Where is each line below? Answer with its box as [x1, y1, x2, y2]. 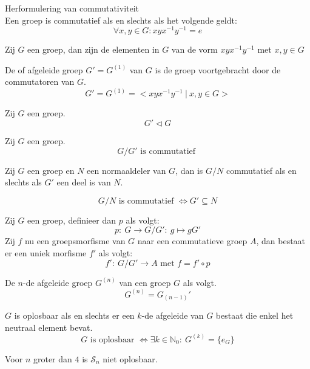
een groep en [27, 164, 75, 176]
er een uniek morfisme [5, 247, 87, 259]
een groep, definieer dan [27, 213, 116, 226]
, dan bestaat [256, 234, 306, 247]
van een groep [119, 276, 171, 288]
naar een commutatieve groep [137, 234, 248, 247]
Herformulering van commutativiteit [5, 2, 140, 14]
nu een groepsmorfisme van [24, 234, 126, 247]
